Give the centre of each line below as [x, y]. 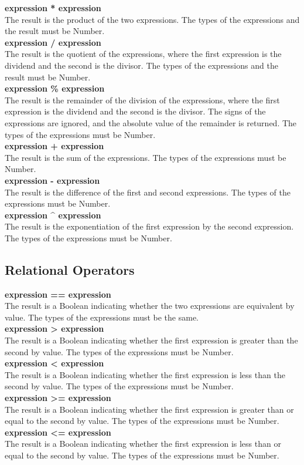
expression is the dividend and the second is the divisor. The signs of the [135, 111]
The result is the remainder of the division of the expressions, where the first [142, 100]
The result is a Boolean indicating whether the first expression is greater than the [151, 340]
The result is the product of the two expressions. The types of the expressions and [152, 19]
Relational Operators [70, 269]
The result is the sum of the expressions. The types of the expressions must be [146, 157]
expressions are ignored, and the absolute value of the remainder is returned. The [151, 122]
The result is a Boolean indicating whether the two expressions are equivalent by [150, 306]
